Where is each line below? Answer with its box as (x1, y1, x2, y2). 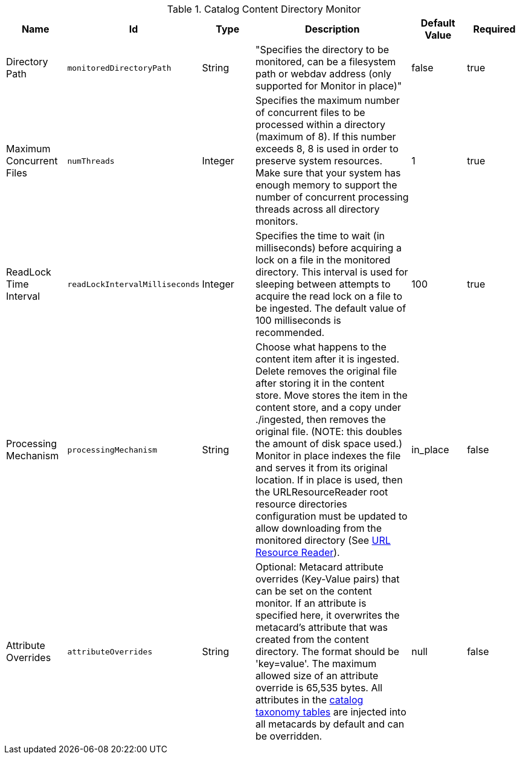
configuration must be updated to (255, 510, 408, 522)
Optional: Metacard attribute (255, 561, 384, 573)
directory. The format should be (255, 645, 400, 657)
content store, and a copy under (255, 401, 402, 413)
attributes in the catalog (255, 694, 364, 706)
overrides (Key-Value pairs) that (255, 573, 400, 585)
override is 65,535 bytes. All (255, 682, 383, 694)
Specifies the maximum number (255, 94, 400, 106)
